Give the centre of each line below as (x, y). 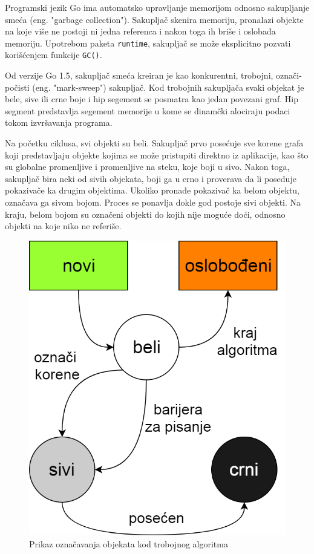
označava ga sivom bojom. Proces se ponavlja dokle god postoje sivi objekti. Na (153, 202)
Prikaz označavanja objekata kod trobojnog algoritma (129, 543)
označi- (289, 75)
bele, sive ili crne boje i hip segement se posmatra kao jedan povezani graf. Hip (152, 99)
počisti (17, 87)
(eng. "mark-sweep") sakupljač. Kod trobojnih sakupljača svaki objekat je (168, 87)
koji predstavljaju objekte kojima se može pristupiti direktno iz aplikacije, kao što (157, 155)
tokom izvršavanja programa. (59, 122)
